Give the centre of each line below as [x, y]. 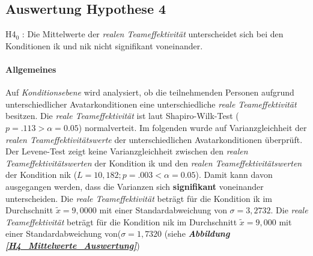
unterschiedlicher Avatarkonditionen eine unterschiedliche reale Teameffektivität [151, 104]
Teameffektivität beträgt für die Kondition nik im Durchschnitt [121, 221]
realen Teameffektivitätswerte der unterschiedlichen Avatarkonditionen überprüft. [154, 139]
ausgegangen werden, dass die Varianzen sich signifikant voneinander [135, 186]
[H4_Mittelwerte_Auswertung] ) [73, 245]
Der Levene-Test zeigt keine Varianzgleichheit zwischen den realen [127, 151]
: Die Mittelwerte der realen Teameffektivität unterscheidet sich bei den [153, 34]
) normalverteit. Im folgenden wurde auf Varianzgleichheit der [193, 127]
